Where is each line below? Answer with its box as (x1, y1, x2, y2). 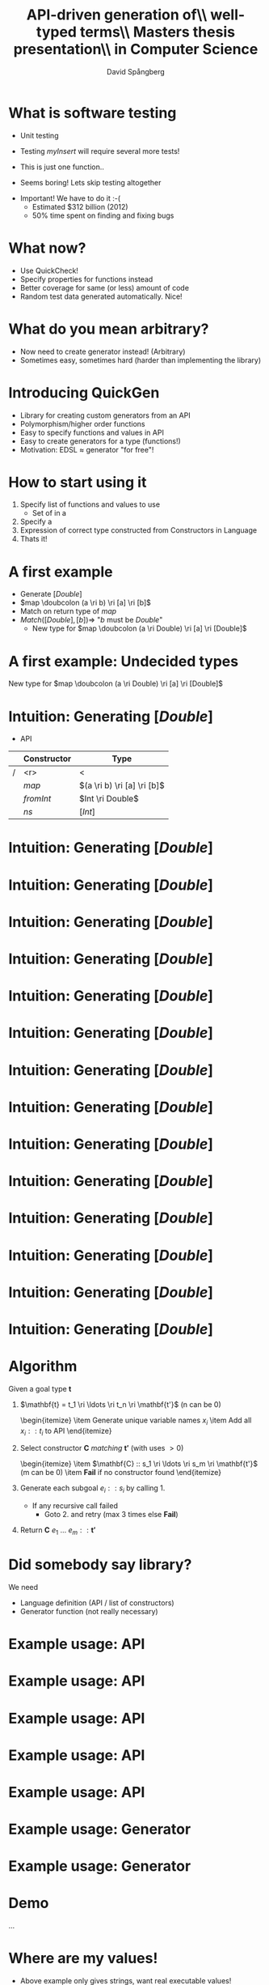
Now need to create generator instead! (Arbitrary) (19, 346, 186, 356)
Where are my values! (8, 1949, 158, 1968)
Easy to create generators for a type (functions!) (19, 436, 182, 446)
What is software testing (8, 104, 177, 122)
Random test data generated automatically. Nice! (19, 291, 183, 301)
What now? (8, 239, 86, 257)
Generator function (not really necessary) (19, 1606, 159, 1616)
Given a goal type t (8, 1384, 72, 1393)
